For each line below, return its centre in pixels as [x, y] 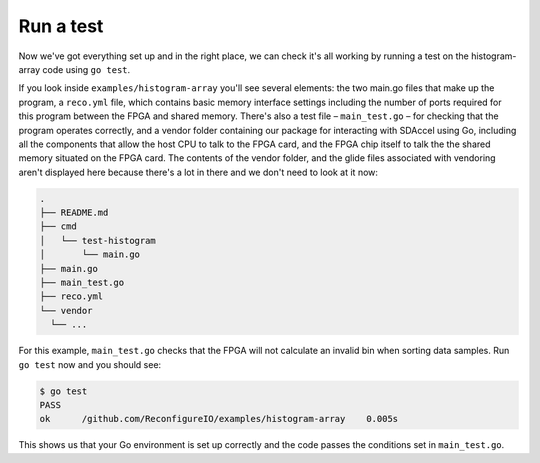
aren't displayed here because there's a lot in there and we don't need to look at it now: [198, 172]
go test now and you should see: [90, 364]
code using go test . [86, 69]
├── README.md [74, 213]
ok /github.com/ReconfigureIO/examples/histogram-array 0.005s [219, 419]
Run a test [61, 26]
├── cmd [58, 226]
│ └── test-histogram [98, 240]
